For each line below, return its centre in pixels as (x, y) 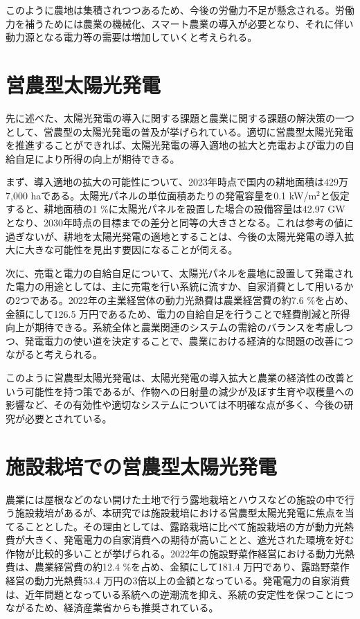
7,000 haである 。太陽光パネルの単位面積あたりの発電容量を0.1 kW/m (161, 195)
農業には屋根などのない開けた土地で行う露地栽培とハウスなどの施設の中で (175, 499)
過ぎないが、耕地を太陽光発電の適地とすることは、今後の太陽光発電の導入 (175, 236)
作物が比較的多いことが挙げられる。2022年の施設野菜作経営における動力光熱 (180, 553)
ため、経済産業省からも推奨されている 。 (126, 608)
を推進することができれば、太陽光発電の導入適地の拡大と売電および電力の (175, 145)
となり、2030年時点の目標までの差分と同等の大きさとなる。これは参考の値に (180, 223)
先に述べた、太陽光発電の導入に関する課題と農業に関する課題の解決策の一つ (180, 117)
